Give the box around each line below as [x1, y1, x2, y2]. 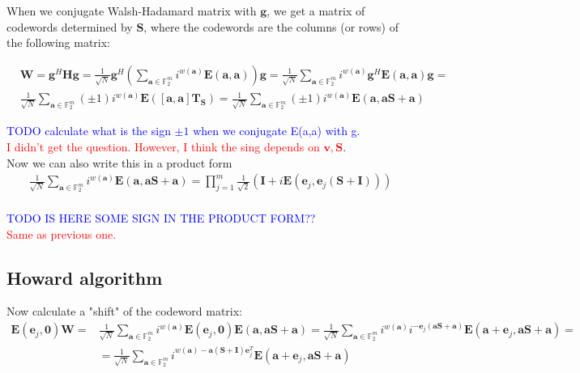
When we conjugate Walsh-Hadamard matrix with [6, 2, 257, 19]
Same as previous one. [6, 225, 117, 242]
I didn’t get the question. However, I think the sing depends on [6, 138, 320, 155]
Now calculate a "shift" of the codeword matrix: [6, 303, 243, 320]
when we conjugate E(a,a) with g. [193, 122, 360, 139]
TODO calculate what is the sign [6, 122, 171, 139]
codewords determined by [6, 18, 133, 35]
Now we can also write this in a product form [6, 154, 232, 171]
